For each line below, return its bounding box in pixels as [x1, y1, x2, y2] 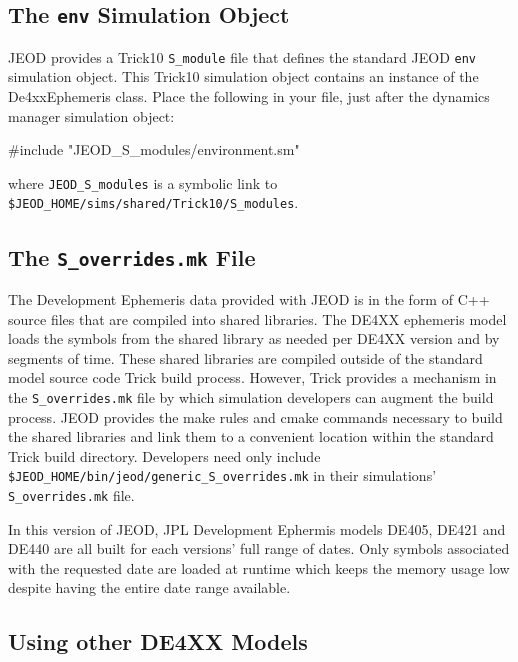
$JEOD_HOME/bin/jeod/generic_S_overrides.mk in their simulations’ [8, 465, 437, 486]
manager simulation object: [8, 105, 175, 126]
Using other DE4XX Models [8, 626, 308, 657]
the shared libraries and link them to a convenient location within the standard [8, 426, 494, 447]
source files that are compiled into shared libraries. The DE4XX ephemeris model [8, 308, 507, 329]
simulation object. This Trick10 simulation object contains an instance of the [8, 66, 479, 87]
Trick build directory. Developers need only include [8, 445, 321, 466]
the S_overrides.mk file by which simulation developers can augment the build [8, 386, 494, 407]
